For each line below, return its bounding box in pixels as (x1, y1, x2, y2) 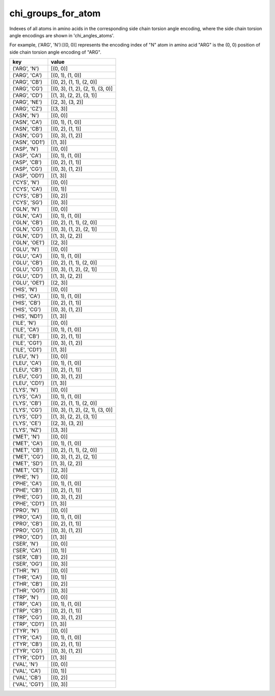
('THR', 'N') (12, 567, 39, 574)
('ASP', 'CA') (12, 152, 42, 159)
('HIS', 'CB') (12, 299, 41, 306)
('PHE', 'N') (12, 473, 39, 480)
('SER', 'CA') (12, 547, 42, 554)
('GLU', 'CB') (12, 259, 43, 266)
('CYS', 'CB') (12, 192, 43, 199)
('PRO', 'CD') (12, 533, 43, 540)
